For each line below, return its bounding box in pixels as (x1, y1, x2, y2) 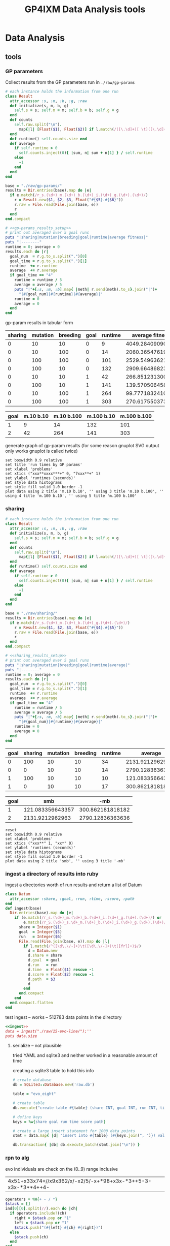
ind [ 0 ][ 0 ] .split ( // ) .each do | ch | (5, 1206, 78, 1211)
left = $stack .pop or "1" (14, 1220, 69, 1225)
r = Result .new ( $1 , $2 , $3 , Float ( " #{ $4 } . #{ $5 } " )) (14, 625, 123, 630)
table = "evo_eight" (12, 1092, 56, 1097)
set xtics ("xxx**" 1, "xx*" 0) (5, 840, 73, 846)
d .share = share (27, 953, 62, 958)
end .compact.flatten (10, 1000, 53, 1006)
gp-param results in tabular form (5, 320, 73, 326)
